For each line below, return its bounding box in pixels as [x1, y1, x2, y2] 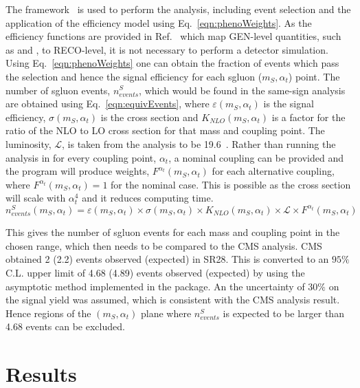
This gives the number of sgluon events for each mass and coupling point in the [5, 225, 340, 239]
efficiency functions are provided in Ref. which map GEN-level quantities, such [5, 29, 341, 43]
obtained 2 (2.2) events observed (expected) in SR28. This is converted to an [5, 252, 329, 266]
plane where [140, 305, 192, 320]
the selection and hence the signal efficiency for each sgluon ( [5, 69, 262, 83]
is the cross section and [100, 109, 199, 124]
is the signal [263, 96, 314, 111]
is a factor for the [271, 109, 346, 124]
